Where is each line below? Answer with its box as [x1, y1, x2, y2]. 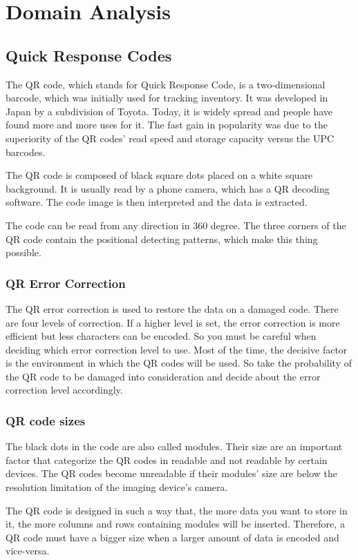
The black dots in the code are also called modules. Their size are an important [6, 439, 343, 454]
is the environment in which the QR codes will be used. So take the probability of [6, 356, 352, 370]
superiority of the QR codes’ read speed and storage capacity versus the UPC [6, 131, 335, 145]
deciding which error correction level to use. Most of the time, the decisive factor [6, 342, 348, 356]
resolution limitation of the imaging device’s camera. [6, 480, 228, 494]
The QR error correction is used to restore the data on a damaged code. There [6, 301, 339, 316]
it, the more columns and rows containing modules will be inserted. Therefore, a [6, 516, 345, 531]
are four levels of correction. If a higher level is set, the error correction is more [6, 315, 340, 329]
